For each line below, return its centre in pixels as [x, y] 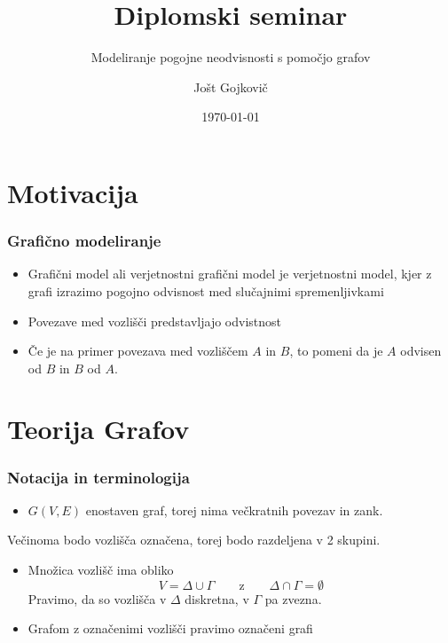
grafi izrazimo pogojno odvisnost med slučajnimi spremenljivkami [206, 290]
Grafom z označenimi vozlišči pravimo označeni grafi [170, 628]
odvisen [421, 351]
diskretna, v [217, 598]
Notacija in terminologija [98, 477]
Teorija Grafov [98, 429]
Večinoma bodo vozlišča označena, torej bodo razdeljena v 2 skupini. [194, 540]
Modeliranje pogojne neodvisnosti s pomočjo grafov [231, 57]
